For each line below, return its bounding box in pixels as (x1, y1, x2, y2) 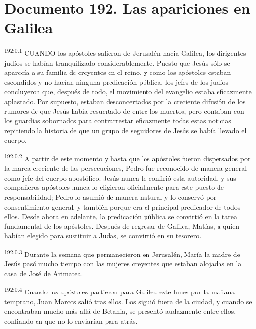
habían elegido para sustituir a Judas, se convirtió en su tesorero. (4, 230, 202, 241)
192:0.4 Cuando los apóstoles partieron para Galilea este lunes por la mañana (4, 285, 235, 296)
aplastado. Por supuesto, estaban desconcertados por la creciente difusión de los (4, 96, 246, 106)
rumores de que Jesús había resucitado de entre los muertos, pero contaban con (4, 106, 244, 116)
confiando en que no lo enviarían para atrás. (4, 315, 138, 326)
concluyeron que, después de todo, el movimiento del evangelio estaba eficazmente (4, 86, 252, 97)
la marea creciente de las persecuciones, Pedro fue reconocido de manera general (4, 163, 247, 173)
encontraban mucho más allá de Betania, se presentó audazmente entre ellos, (4, 306, 236, 316)
